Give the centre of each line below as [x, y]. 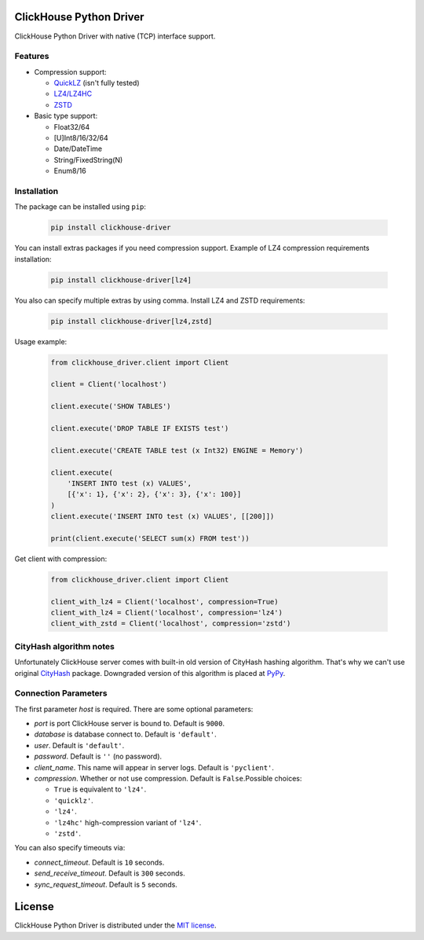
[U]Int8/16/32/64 [81, 138]
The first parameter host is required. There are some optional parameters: [134, 709]
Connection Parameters [61, 693]
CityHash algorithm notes [65, 646]
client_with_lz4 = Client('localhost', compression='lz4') [166, 612]
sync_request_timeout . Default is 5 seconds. [106, 884]
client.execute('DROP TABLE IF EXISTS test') [140, 428]
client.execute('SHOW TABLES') [111, 406]
